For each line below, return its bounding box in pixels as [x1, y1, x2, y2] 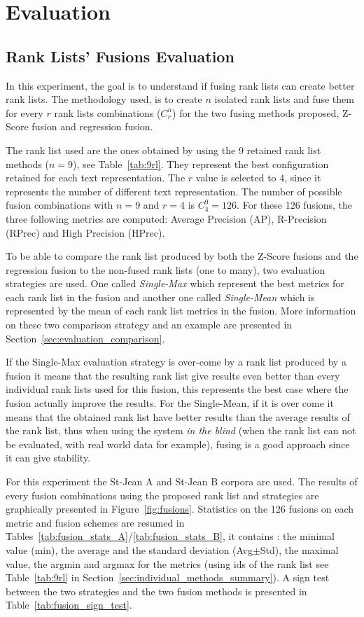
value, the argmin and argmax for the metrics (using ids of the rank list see [6, 556, 329, 571]
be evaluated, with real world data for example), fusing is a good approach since [6, 436, 350, 451]
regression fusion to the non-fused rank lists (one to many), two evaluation [6, 262, 325, 277]
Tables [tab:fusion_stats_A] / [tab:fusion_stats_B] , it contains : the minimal [6, 529, 335, 543]
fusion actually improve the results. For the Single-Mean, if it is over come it [6, 396, 334, 410]
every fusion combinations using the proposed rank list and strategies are [6, 487, 319, 502]
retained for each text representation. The [6, 170, 185, 185]
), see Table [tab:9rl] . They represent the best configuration [72, 156, 329, 171]
